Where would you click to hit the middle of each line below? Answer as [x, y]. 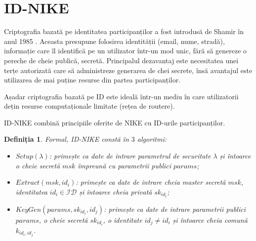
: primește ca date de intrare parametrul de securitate [130, 156]
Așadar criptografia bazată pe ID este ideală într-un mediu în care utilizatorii [121, 96]
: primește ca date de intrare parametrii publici [175, 209]
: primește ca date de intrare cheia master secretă [151, 182]
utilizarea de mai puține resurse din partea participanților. [92, 80]
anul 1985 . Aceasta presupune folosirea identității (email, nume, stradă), [114, 41]
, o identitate [123, 220]
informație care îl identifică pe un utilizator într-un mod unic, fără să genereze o [126, 51]
